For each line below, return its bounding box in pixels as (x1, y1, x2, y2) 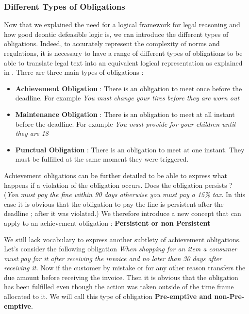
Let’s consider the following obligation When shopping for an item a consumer (4, 244, 237, 254)
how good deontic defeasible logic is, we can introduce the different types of (4, 29, 229, 39)
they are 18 (15, 128, 49, 138)
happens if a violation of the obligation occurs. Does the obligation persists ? (4, 180, 232, 190)
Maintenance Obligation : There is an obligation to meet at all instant (15, 109, 235, 119)
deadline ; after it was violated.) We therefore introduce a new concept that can (4, 208, 241, 218)
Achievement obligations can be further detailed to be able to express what (4, 170, 227, 180)
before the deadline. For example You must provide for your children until (15, 118, 236, 129)
